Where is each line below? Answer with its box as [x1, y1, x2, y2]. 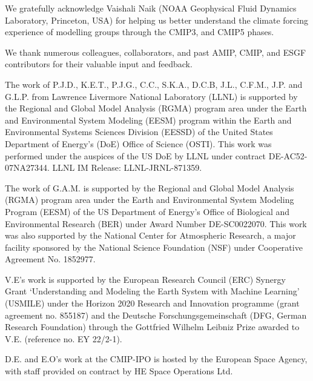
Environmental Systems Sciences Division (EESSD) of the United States [5, 125, 273, 138]
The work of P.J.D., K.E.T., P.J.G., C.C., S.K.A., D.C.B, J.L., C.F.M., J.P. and [5, 78, 303, 90]
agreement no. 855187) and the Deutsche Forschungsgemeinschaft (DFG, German [5, 308, 307, 321]
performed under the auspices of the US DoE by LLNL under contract [5, 149, 266, 162]
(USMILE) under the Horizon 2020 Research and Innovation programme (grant [5, 297, 300, 310]
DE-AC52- [268, 149, 308, 162]
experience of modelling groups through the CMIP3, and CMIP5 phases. [5, 25, 274, 38]
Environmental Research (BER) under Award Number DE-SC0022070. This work [5, 217, 307, 230]
